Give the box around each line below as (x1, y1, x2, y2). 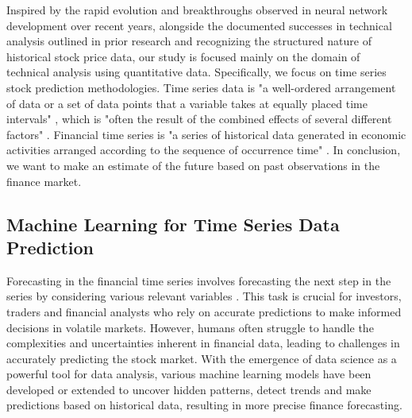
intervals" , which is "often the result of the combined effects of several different (6, 110, 392, 127)
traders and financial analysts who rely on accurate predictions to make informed (6, 303, 402, 319)
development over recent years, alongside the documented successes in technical (6, 17, 392, 33)
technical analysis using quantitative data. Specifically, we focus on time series (6, 64, 387, 80)
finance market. (6, 172, 82, 189)
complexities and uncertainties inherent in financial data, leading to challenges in (6, 335, 400, 351)
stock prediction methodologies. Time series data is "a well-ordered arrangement (6, 79, 396, 95)
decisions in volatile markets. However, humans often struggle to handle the (6, 319, 374, 335)
